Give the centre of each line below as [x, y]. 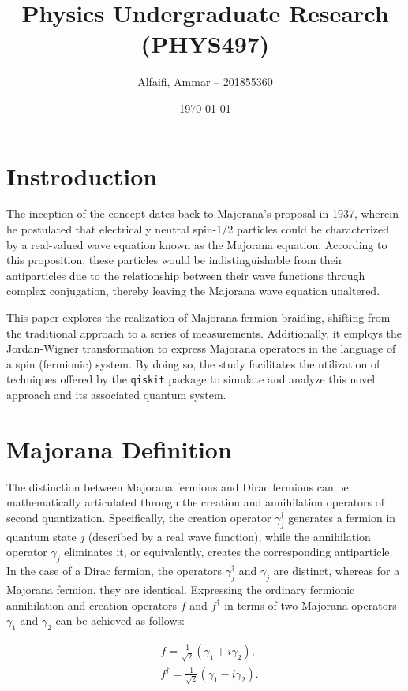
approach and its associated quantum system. [116, 395]
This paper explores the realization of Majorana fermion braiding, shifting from [198, 317]
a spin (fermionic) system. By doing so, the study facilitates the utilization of [193, 363]
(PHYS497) [205, 44]
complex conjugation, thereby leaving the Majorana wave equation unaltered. [193, 291]
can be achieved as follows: [120, 620]
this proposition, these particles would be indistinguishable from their [175, 260]
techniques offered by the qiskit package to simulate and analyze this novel [191, 379]
